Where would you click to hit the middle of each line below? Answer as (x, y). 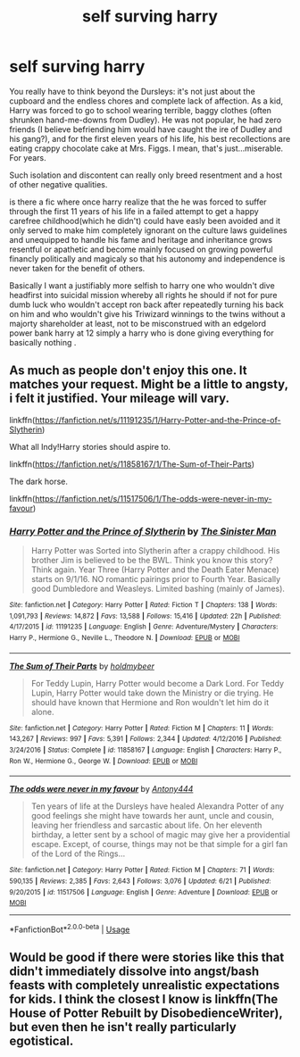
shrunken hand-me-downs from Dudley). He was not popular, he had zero (146, 120)
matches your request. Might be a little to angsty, (149, 384)
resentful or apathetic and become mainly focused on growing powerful (142, 249)
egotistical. (42, 1041)
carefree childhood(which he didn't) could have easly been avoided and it (145, 221)
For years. (28, 157)
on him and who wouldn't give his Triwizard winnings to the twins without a (147, 313)
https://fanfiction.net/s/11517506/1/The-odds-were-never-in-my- (153, 498)
